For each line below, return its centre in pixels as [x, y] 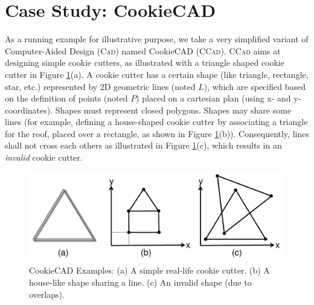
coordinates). [29, 110]
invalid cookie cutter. [44, 157]
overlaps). [47, 294]
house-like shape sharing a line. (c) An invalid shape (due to [140, 282]
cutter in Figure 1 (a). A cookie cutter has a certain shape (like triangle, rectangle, [157, 74]
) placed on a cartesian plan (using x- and [213, 98]
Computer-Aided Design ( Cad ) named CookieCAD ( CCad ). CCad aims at [143, 50]
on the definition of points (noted [66, 98]
